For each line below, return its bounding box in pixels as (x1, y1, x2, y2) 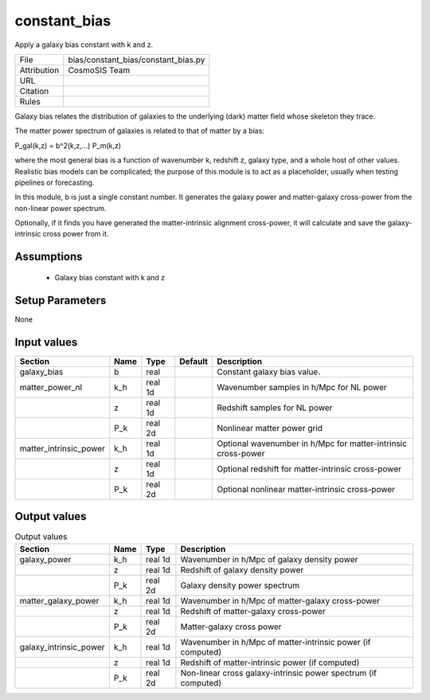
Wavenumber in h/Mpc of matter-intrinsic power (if (180, 636, 371, 647)
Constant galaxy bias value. (216, 366, 321, 377)
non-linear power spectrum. (14, 203, 107, 213)
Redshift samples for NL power (216, 402, 333, 413)
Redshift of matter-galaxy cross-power (180, 605, 326, 616)
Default (179, 355, 209, 366)
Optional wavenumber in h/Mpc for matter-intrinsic (216, 438, 408, 449)
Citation (19, 85, 49, 96)
